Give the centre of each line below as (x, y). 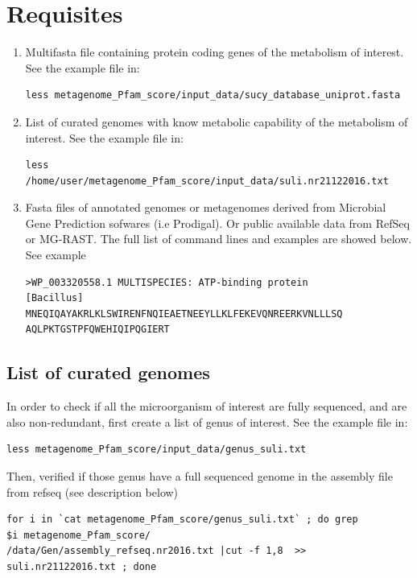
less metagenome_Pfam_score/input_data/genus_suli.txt (157, 450)
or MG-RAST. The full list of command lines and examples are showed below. (219, 239)
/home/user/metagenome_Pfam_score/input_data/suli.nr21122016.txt (207, 181)
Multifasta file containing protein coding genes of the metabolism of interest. (215, 52)
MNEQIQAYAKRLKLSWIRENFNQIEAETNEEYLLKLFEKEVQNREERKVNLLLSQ (184, 314)
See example (56, 255)
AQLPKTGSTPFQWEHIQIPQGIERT (97, 330)
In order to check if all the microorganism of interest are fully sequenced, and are (207, 406)
